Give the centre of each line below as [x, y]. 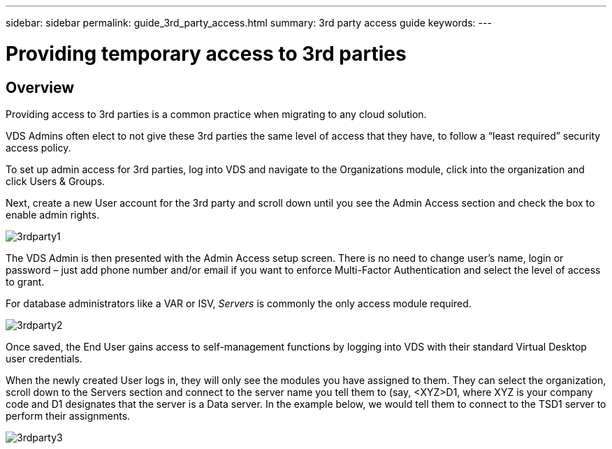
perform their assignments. [68, 415]
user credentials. [44, 358]
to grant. [25, 281]
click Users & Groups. [56, 181]
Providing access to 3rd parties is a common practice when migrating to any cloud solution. [216, 114]
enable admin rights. [53, 214]
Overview [40, 87]
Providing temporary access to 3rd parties [206, 53]
